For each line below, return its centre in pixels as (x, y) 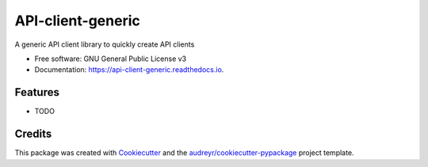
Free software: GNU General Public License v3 (111, 59)
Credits (33, 134)
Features (37, 92)
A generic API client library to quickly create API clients (105, 44)
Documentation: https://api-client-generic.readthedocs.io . (129, 70)
